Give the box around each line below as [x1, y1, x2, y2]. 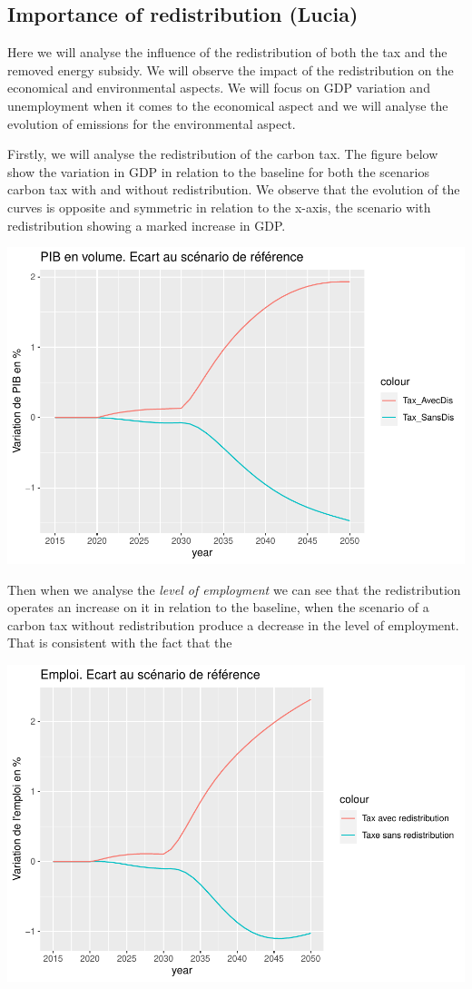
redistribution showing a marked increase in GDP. [7, 215, 286, 234]
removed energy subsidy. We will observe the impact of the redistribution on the [7, 60, 454, 79]
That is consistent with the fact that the [7, 633, 232, 652]
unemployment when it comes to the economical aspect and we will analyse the [7, 95, 448, 114]
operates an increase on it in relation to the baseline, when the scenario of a [7, 598, 429, 617]
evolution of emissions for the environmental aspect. [7, 114, 296, 133]
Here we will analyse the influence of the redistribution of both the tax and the [7, 43, 447, 62]
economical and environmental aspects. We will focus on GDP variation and [7, 78, 430, 97]
